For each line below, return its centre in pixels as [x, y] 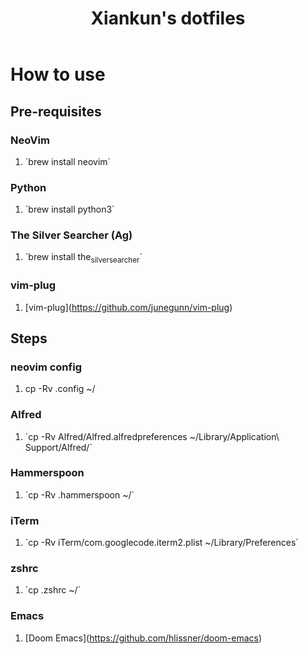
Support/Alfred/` [58, 447]
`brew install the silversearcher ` [83, 258]
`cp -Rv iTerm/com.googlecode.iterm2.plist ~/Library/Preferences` [161, 543]
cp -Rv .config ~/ [60, 389]
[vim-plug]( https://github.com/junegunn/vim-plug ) [128, 307]
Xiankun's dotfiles [168, 18]
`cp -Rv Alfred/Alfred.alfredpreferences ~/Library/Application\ [152, 436]
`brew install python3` [69, 209]
